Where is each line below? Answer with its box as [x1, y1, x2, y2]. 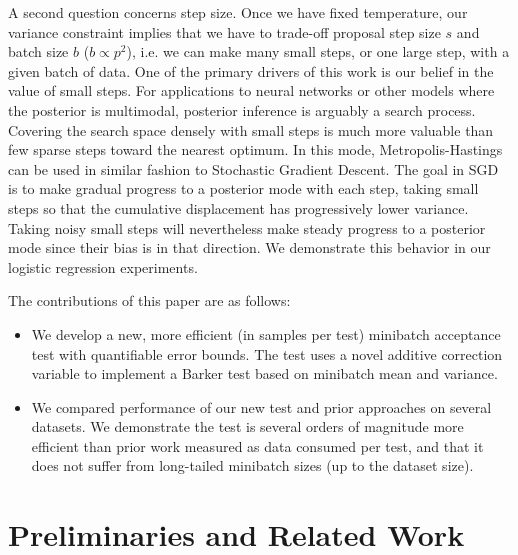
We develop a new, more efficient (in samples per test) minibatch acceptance [31, 323, 501, 344]
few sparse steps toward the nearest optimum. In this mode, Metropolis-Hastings [8, 139, 503, 160]
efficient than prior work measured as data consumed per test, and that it [31, 435, 484, 456]
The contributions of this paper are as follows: [8, 290, 291, 311]
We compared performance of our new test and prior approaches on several [31, 396, 492, 417]
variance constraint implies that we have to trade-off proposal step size [8, 21, 441, 42]
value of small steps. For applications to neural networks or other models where [8, 80, 495, 101]
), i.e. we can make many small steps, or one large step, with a [126, 41, 510, 62]
